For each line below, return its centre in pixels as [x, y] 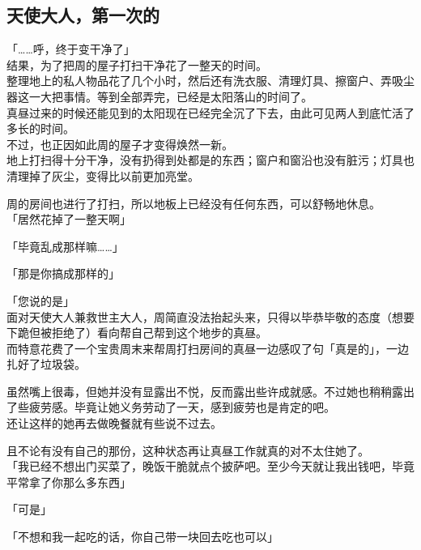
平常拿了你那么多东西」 [69, 482]
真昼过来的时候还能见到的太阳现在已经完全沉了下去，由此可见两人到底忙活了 [210, 112]
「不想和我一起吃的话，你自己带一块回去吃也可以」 [142, 537]
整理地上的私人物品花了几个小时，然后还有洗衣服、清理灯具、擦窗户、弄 [199, 81]
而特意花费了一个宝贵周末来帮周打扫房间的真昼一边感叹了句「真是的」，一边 [208, 348]
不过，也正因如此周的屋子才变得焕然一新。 [120, 144]
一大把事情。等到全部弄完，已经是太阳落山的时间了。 [170, 96]
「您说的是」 [40, 300]
